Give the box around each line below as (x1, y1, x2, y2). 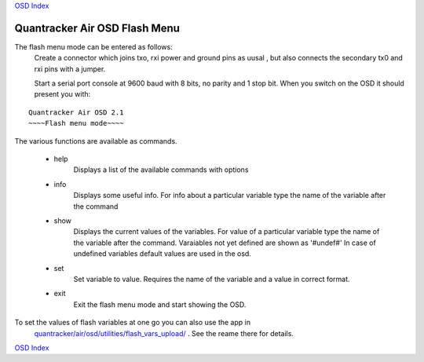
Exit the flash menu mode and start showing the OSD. (73, 299, 247, 309)
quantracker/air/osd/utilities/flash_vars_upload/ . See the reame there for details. (34, 328, 294, 338)
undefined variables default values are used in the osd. (73, 249, 251, 258)
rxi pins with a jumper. (34, 64, 106, 74)
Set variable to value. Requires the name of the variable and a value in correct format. (73, 274, 350, 283)
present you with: (34, 90, 91, 99)
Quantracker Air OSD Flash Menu (14, 21, 181, 35)
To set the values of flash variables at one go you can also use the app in (14, 318, 251, 327)
